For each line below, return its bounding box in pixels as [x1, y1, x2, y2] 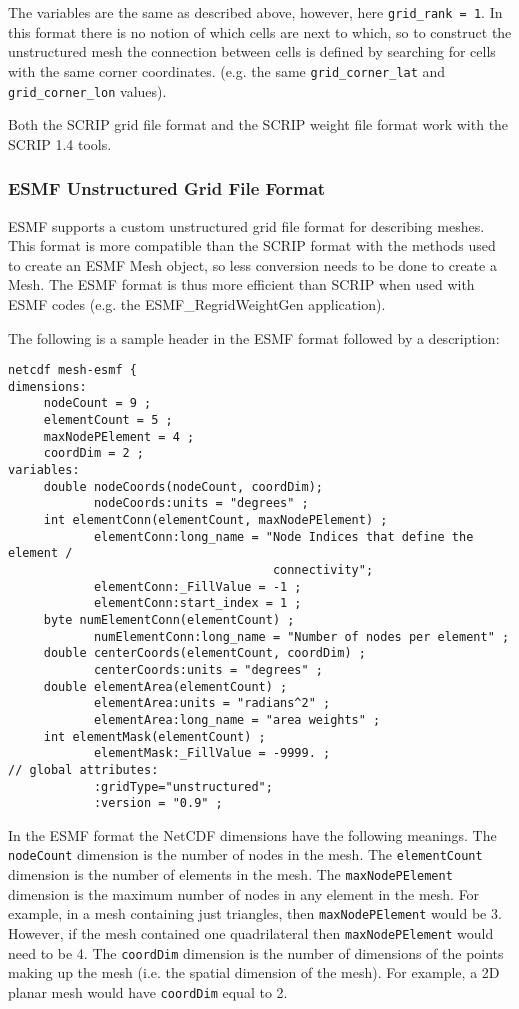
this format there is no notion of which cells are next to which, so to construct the [8, 21, 512, 42]
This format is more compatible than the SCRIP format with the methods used [8, 235, 496, 256]
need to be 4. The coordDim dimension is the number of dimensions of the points [8, 942, 504, 963]
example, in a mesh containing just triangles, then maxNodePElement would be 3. [8, 903, 502, 924]
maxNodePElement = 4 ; [43, 429, 195, 444]
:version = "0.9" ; [93, 796, 223, 811]
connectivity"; [272, 563, 374, 577]
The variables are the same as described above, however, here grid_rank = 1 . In [8, 2, 503, 22]
